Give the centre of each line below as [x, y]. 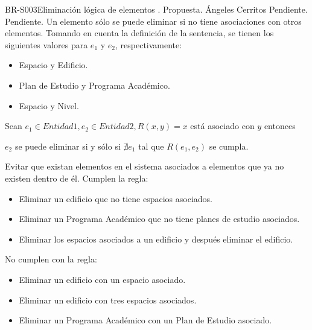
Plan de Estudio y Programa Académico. [94, 85]
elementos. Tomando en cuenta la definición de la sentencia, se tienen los [139, 33]
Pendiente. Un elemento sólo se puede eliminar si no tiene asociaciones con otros [153, 21]
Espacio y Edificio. [53, 65]
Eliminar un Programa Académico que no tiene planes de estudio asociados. [159, 219]
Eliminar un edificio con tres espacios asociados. [108, 300]
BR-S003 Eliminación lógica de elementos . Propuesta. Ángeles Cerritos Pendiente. [156, 9]
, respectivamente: [149, 44]
